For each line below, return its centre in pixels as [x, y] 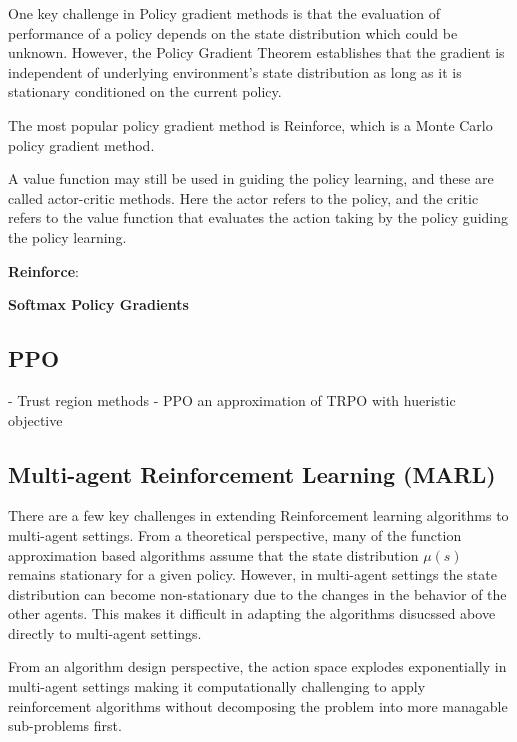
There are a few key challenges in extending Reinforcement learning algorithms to [258, 515]
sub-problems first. [65, 725]
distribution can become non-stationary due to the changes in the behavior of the [257, 593]
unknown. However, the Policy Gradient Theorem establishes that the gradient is [256, 52]
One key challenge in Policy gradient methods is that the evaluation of [224, 13]
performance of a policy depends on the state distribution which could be [233, 32]
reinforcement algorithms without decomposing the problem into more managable [258, 705]
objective [35, 419]
